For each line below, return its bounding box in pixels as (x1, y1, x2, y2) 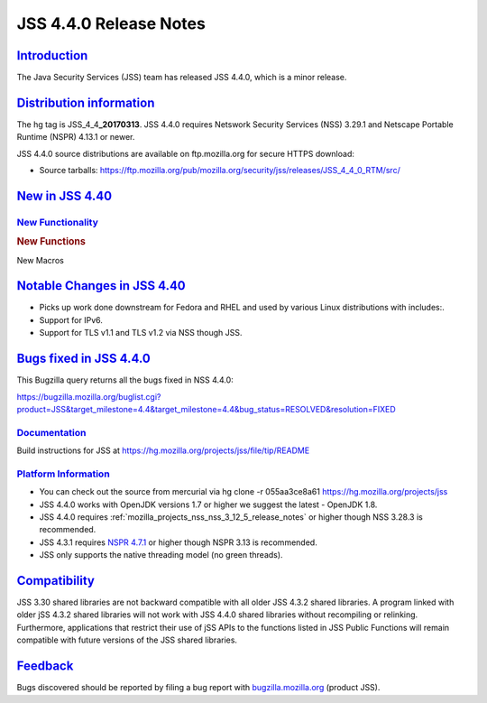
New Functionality (16, 216, 99, 228)
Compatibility (16, 573, 95, 588)
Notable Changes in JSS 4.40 (16, 278, 187, 293)
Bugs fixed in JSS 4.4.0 (16, 351, 151, 366)
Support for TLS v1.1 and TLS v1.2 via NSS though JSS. (39, 328, 243, 338)
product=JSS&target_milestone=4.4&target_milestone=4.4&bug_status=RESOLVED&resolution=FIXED (16, 403, 396, 414)
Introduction (16, 48, 88, 63)
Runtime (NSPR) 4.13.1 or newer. (16, 132, 135, 143)
